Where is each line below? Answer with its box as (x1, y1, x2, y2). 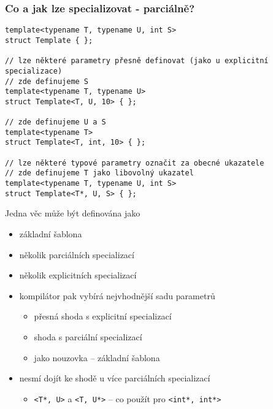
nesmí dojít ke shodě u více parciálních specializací (19, 372, 210, 384)
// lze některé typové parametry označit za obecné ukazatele (5, 158, 264, 167)
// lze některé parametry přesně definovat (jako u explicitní (5, 56, 269, 66)
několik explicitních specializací (19, 269, 137, 281)
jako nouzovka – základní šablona (34, 351, 160, 364)
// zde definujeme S (5, 77, 89, 86)
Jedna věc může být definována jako (5, 207, 140, 220)
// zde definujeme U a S (5, 118, 106, 127)
